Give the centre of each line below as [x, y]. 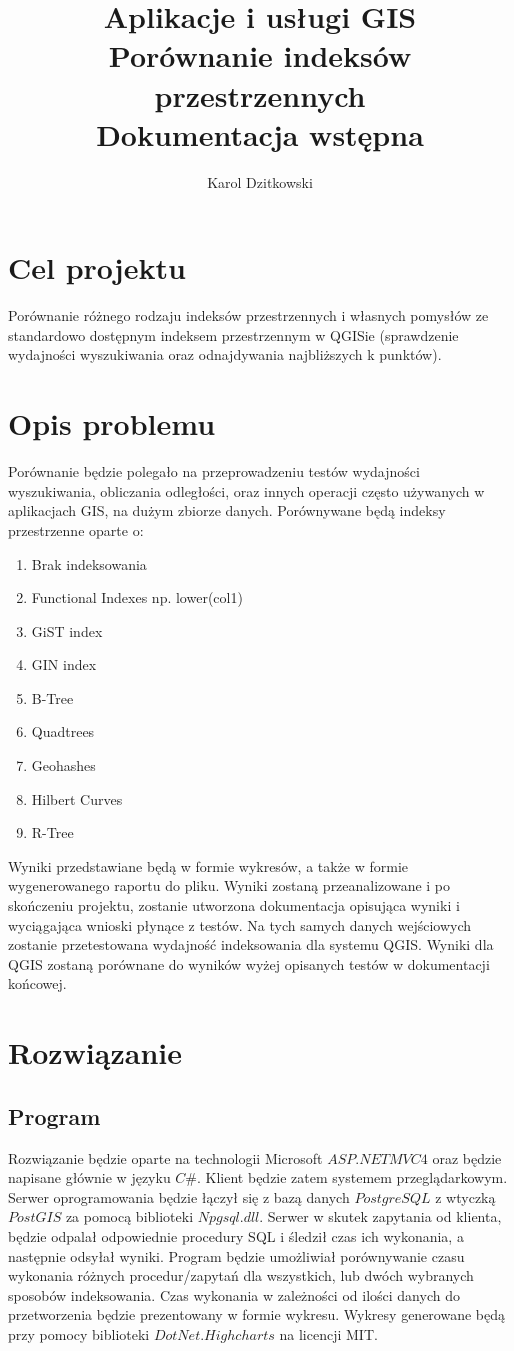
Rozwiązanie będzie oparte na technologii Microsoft [165, 1157]
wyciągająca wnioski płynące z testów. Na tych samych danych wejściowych [240, 924]
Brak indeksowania [89, 563]
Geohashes [63, 765]
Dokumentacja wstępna [260, 133]
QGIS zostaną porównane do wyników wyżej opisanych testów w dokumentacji [249, 963]
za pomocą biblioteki [129, 1216]
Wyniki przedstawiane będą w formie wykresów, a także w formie [208, 865]
